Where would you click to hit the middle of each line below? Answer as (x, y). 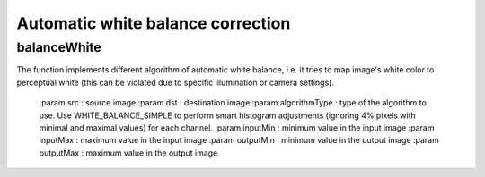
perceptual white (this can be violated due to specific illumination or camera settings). (175, 82)
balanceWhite (59, 47)
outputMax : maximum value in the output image (128, 153)
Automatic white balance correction (154, 23)
